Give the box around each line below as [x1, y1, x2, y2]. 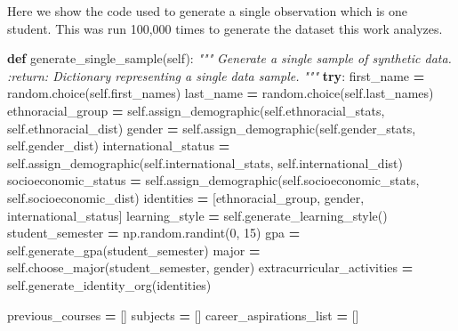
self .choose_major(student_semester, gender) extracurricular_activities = [7, 258, 414, 277]
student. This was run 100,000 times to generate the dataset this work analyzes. [7, 19, 443, 37]
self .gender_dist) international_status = [7, 136, 230, 155]
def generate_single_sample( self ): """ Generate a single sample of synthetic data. [7, 49, 452, 68]
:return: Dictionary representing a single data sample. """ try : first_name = [7, 66, 425, 85]
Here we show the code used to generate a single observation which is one [7, 2, 407, 20]
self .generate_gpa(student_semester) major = [7, 240, 261, 259]
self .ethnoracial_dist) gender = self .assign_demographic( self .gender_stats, [7, 118, 416, 137]
